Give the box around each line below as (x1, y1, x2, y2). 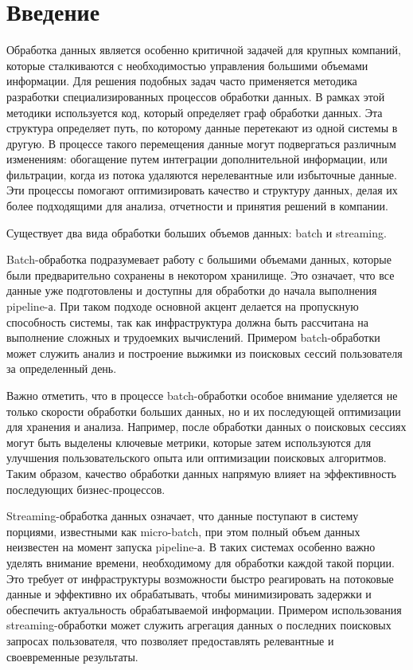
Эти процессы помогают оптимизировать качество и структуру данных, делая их (6, 182, 398, 198)
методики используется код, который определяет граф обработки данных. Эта (6, 104, 383, 120)
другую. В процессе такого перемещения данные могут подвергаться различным (6, 135, 396, 151)
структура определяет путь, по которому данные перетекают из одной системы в (6, 120, 398, 136)
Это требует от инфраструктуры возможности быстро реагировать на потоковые (6, 570, 394, 586)
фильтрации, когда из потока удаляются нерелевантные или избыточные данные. (6, 166, 397, 182)
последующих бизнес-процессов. (6, 480, 166, 497)
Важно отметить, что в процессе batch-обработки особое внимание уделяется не (6, 387, 398, 403)
